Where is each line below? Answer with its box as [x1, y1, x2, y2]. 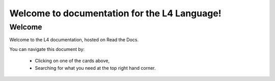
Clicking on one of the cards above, [35, 58, 109, 64]
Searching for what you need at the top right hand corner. [35, 65, 156, 71]
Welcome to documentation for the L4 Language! [9, 8, 222, 19]
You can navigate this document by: [9, 46, 85, 52]
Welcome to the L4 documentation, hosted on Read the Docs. [9, 37, 139, 43]
